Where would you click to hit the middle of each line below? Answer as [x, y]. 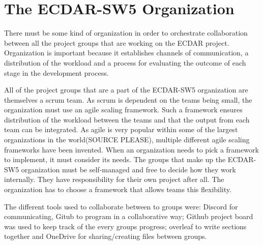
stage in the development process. [56, 72]
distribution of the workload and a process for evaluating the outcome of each [125, 62]
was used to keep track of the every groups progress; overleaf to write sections [125, 226]
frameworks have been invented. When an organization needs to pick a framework [131, 149]
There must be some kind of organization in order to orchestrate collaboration [126, 33]
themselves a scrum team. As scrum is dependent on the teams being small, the [128, 99]
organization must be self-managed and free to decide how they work [128, 169]
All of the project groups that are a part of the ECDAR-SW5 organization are [126, 90]
